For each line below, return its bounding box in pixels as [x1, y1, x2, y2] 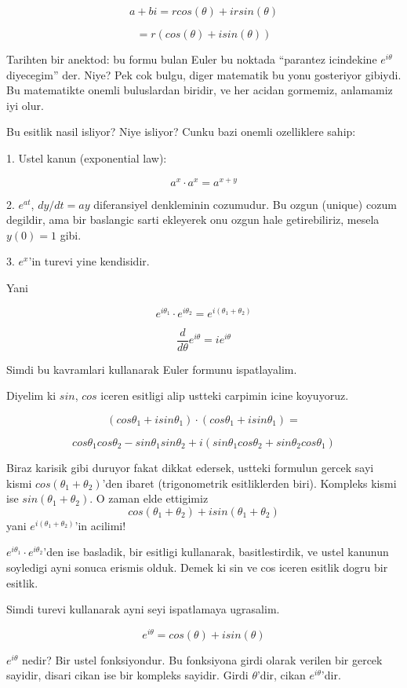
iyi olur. [6, 97, 44, 113]
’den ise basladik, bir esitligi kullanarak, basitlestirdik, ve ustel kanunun [43, 543, 389, 560]
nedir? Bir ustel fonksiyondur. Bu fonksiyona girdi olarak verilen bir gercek [21, 651, 383, 668]
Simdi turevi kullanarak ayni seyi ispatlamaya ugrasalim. [6, 601, 280, 617]
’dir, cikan [256, 667, 306, 683]
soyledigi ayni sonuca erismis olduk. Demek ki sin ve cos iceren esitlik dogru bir [6, 558, 388, 575]
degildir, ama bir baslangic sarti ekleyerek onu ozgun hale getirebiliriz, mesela [6, 211, 380, 228]
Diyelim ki [6, 387, 56, 404]
